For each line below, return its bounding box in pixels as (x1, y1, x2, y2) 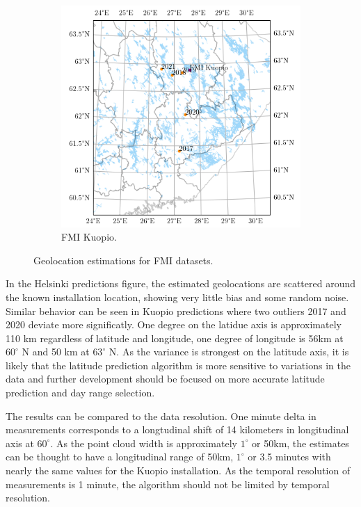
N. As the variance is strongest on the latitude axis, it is (109, 344, 349, 359)
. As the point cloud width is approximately (50, 435, 237, 450)
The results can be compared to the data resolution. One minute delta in (6, 408, 316, 423)
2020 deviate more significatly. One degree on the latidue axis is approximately (6, 317, 342, 332)
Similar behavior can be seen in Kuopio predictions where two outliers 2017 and (6, 303, 346, 318)
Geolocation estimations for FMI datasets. (33, 252, 214, 267)
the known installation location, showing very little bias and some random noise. (6, 289, 349, 304)
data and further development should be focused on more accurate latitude (6, 371, 325, 386)
